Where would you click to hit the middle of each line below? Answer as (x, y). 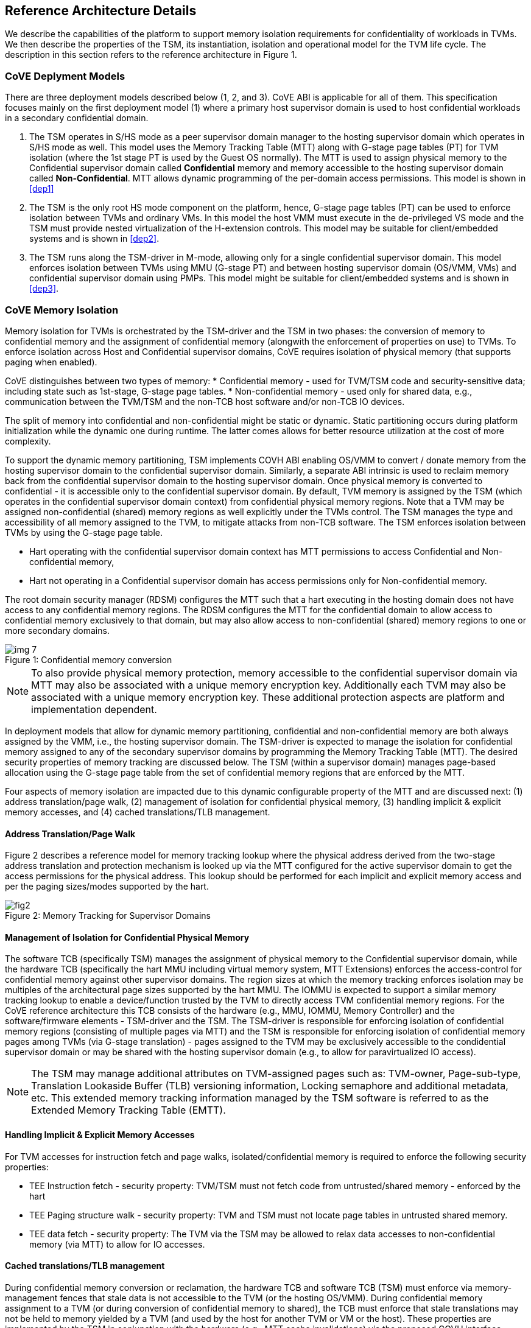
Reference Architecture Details (101, 11)
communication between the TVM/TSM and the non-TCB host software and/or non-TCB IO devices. (205, 401)
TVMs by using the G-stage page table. (84, 532)
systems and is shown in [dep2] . (94, 239)
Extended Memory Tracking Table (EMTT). (128, 1110)
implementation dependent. (94, 709)
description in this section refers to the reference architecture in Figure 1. (151, 55)
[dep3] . (44, 289)
